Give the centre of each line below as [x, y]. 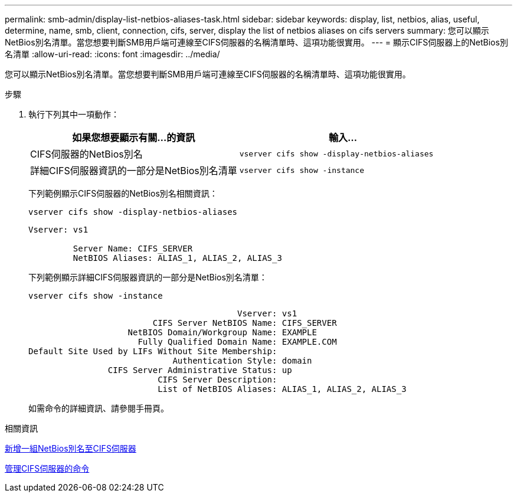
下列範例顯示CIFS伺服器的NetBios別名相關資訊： [123, 193]
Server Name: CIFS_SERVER [133, 248]
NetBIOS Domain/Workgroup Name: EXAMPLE [222, 332]
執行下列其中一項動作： [74, 114]
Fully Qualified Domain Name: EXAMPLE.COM [237, 342]
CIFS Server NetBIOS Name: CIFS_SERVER [245, 323]
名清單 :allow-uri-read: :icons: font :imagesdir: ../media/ [112, 54]
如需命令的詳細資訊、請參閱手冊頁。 [99, 408]
